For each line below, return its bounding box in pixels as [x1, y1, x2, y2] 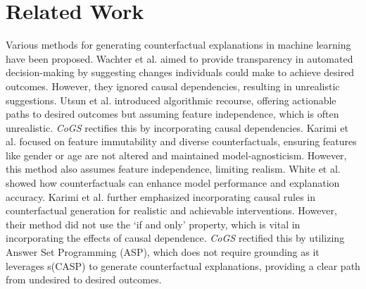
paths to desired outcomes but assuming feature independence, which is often [6, 106, 339, 121]
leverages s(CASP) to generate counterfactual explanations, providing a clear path [6, 258, 360, 273]
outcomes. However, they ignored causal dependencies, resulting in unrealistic [6, 78, 340, 93]
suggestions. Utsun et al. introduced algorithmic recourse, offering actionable [6, 92, 336, 107]
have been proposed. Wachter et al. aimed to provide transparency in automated [6, 51, 353, 66]
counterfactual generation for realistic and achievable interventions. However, [6, 203, 337, 218]
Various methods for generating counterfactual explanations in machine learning [6, 37, 351, 52]
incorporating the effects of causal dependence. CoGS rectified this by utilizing [6, 230, 345, 245]
